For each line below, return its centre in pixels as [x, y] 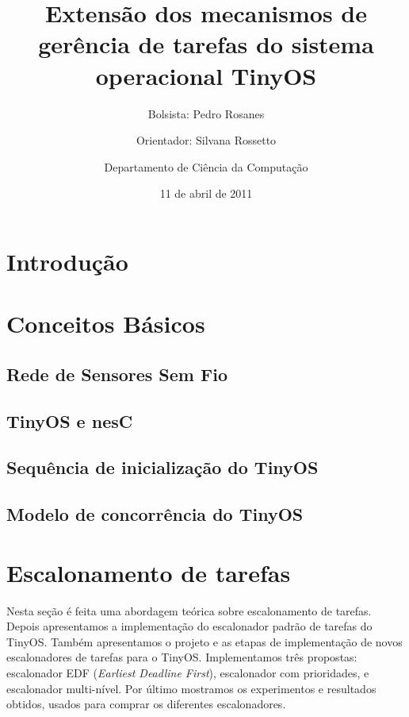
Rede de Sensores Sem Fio [117, 374]
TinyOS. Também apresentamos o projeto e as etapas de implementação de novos [204, 641]
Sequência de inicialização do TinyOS [162, 467]
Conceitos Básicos [106, 324]
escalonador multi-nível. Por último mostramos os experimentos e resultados [191, 688]
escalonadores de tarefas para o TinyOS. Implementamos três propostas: [182, 657]
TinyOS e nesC [70, 420]
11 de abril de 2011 [206, 193]
